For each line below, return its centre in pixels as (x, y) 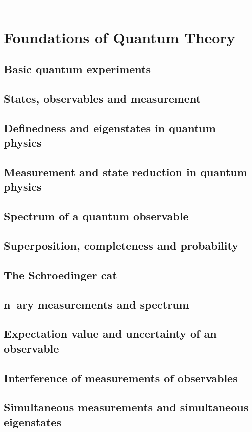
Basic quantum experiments (78, 69)
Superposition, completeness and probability (121, 245)
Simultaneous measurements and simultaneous (126, 407)
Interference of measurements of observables (121, 377)
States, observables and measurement (103, 99)
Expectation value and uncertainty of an (110, 333)
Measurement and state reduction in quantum (126, 172)
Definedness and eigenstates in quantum (110, 128)
